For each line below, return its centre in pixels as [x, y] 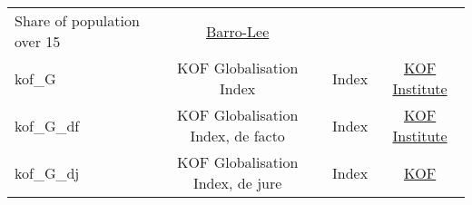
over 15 [38, 41]
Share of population [77, 20]
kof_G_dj [47, 172]
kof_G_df [47, 125]
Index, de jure [237, 183]
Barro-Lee [237, 31]
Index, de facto [237, 136]
